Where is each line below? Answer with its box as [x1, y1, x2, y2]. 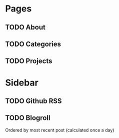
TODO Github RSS [5, 96, 62, 105]
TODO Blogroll [5, 113, 50, 122]
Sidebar [5, 77, 38, 88]
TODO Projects [5, 57, 52, 65]
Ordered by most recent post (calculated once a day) [5, 127, 114, 133]
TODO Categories [5, 39, 61, 48]
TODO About [5, 23, 46, 31]
